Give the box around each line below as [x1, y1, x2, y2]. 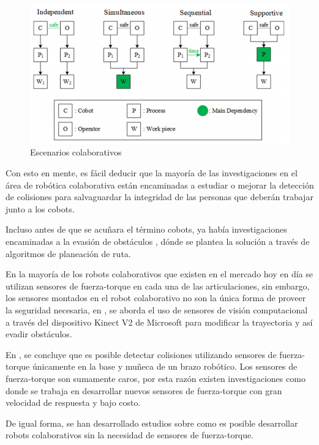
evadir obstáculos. [6, 327, 72, 340]
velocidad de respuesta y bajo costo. [6, 396, 141, 409]
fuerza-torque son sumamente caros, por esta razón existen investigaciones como [6, 372, 306, 384]
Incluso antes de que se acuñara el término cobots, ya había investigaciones [6, 223, 287, 236]
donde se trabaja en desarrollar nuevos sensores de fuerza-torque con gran [6, 384, 282, 397]
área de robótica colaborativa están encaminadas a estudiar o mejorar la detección [6, 178, 314, 191]
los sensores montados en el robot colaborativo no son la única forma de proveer [6, 291, 306, 304]
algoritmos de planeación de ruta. [6, 247, 131, 260]
